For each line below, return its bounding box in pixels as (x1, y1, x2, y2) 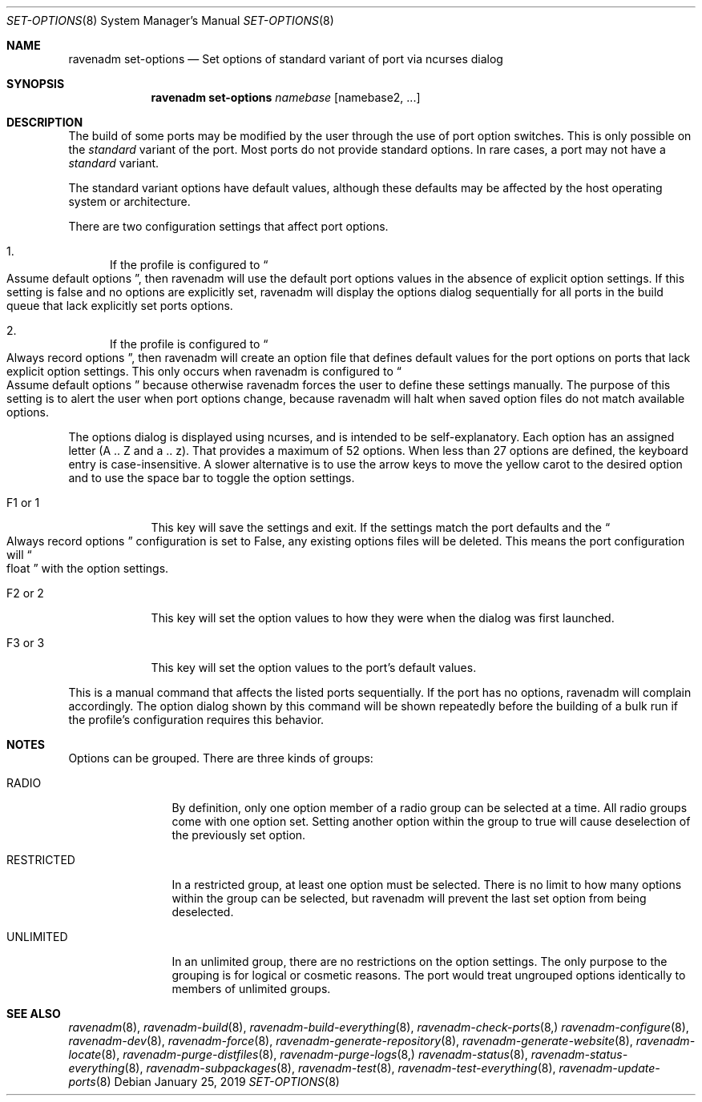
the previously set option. (171, 828, 306, 842)
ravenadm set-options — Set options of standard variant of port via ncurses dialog (68, 52, 503, 66)
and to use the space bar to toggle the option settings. (68, 471, 355, 485)
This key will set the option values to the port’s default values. (151, 661, 477, 674)
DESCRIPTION (6, 115, 83, 129)
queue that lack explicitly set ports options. (6, 299, 233, 312)
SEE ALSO (6, 1007, 61, 1020)
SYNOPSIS (6, 77, 65, 90)
